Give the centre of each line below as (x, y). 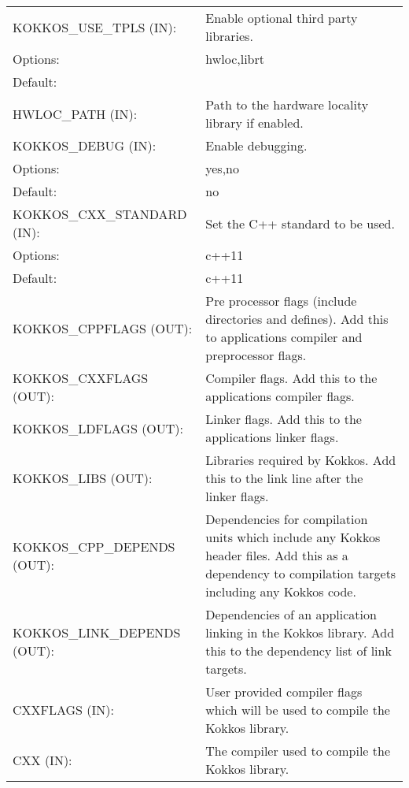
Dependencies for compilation (287, 519)
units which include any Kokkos (293, 537)
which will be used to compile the (298, 710)
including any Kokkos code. (281, 591)
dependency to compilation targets (301, 573)
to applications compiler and (284, 337)
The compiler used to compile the (298, 751)
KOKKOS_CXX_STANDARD (100, 214)
